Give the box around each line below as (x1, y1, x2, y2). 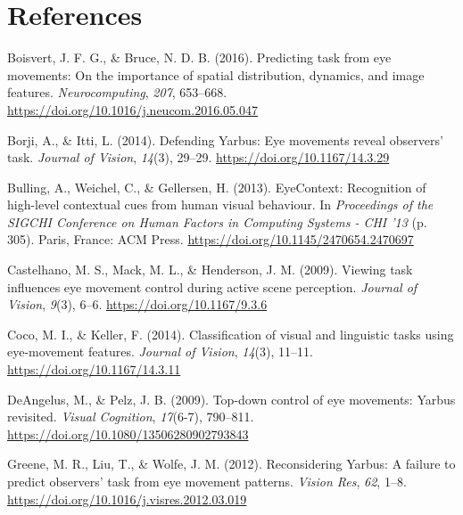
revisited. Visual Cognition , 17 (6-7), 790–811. (7, 407, 254, 426)
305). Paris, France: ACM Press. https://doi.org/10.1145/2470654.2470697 (7, 230, 414, 249)
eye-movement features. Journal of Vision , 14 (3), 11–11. (7, 342, 313, 361)
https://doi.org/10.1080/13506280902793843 (7, 424, 249, 443)
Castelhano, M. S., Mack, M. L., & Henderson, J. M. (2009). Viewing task (7, 260, 413, 279)
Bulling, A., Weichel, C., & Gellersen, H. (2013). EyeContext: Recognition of (7, 177, 426, 196)
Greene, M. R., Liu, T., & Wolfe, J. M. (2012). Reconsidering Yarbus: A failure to (7, 454, 456, 473)
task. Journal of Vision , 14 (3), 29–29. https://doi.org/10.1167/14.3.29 (7, 148, 390, 167)
